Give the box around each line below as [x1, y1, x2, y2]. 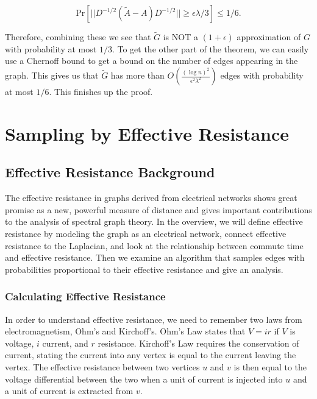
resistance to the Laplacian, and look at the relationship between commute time [5, 239, 304, 252]
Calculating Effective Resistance [5, 289, 166, 304]
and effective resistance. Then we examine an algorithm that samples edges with [5, 251, 305, 264]
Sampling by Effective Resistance [5, 121, 290, 146]
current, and [42, 336, 88, 349]
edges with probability [220, 69, 304, 81]
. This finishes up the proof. [49, 85, 153, 97]
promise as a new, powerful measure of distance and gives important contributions [5, 203, 312, 216]
